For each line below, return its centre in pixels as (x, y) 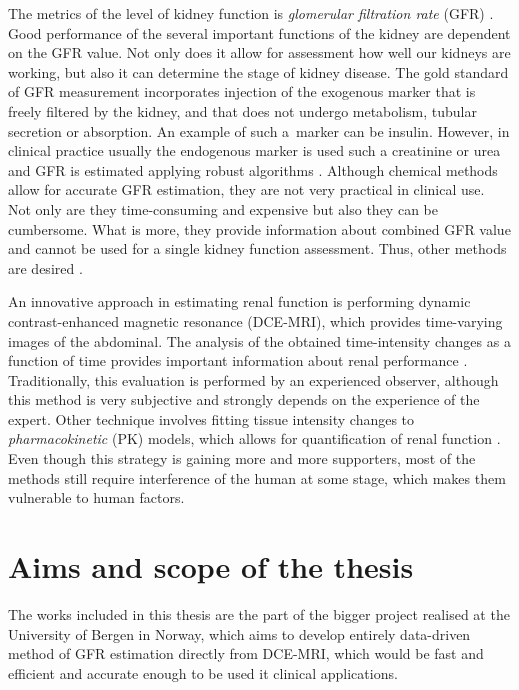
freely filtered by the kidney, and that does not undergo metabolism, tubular (242, 110)
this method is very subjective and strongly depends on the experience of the (244, 399)
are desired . (45, 267)
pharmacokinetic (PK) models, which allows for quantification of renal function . (254, 438)
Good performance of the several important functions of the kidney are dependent (259, 32)
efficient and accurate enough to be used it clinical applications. (203, 672)
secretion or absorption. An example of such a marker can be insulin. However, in (259, 130)
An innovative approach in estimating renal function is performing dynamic (239, 301)
